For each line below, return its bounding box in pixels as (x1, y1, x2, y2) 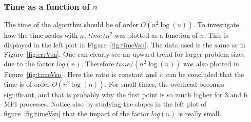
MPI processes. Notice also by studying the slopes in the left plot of (4, 99, 207, 109)
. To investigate (193, 19, 239, 30)
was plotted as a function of (115, 30, 198, 40)
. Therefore (81, 59, 114, 68)
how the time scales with (4, 30, 78, 40)
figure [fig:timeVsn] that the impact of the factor (4, 108, 149, 118)
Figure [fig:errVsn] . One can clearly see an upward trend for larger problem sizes (4, 49, 245, 59)
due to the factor (4, 59, 55, 68)
